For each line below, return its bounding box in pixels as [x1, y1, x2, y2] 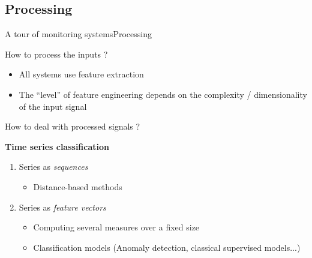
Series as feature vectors [19, 200, 106, 213]
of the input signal [19, 100, 87, 112]
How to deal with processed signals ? [5, 120, 140, 133]
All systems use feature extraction [19, 68, 144, 80]
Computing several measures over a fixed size [33, 221, 200, 233]
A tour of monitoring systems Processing [5, 28, 152, 40]
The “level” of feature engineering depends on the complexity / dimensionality [19, 88, 307, 100]
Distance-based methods [33, 180, 122, 193]
